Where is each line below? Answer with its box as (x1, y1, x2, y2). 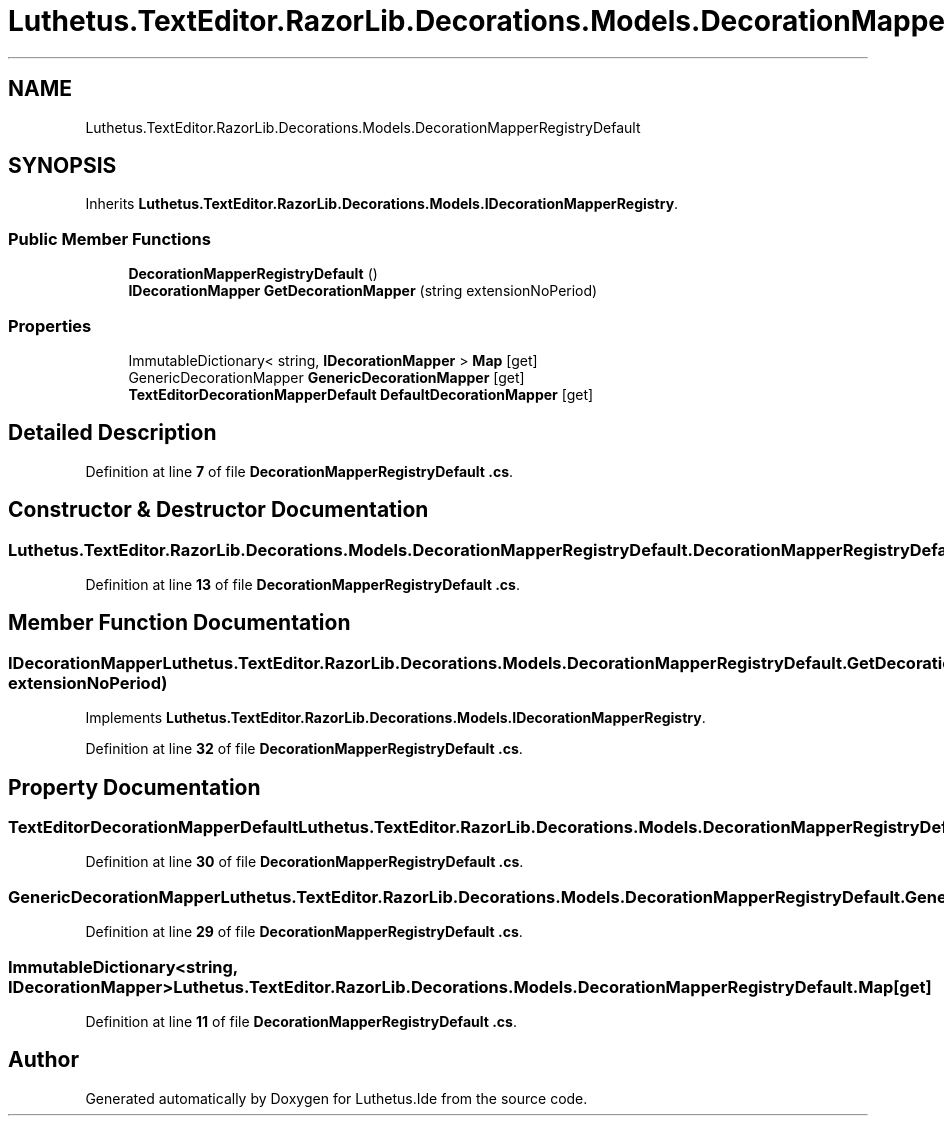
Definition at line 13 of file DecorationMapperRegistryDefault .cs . (85, 576, 520, 593)
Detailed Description (8, 420, 217, 446)
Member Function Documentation (8, 610, 351, 636)
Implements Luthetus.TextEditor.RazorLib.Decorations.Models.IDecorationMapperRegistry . (85, 709, 706, 727)
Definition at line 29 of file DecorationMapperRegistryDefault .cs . (85, 923, 523, 941)
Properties (8, 315, 92, 336)
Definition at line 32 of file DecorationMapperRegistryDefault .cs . (85, 740, 523, 758)
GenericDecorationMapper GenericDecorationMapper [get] (128, 368, 525, 386)
